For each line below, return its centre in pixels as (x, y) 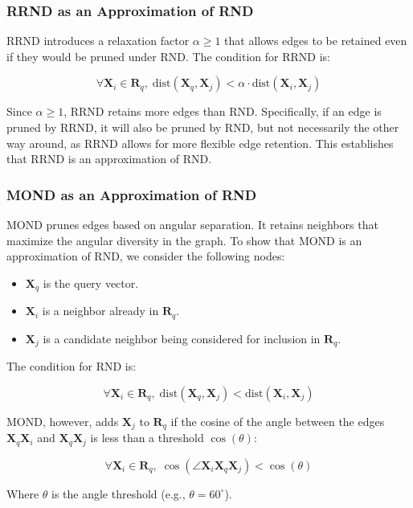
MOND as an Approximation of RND (132, 194)
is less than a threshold (147, 438)
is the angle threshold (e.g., (119, 493)
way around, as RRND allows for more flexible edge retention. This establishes (200, 143)
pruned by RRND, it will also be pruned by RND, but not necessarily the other (203, 127)
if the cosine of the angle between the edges (278, 421)
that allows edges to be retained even (316, 41)
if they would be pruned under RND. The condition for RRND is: (168, 56)
